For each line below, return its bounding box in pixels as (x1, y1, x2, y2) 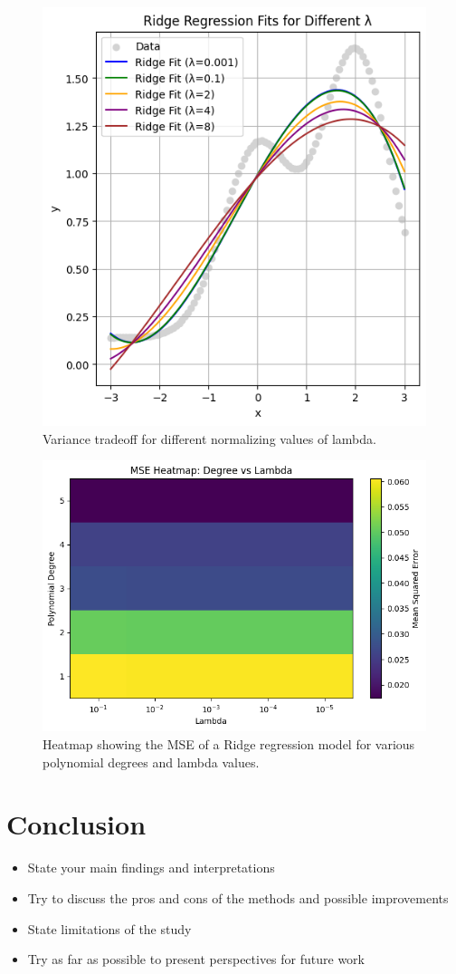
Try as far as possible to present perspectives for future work (27, 950, 365, 969)
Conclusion (6, 805, 147, 843)
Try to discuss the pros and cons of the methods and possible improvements (27, 888, 449, 907)
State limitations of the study (27, 919, 192, 938)
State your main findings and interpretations (27, 858, 275, 877)
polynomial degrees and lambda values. (43, 752, 260, 771)
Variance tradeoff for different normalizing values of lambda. (43, 429, 376, 448)
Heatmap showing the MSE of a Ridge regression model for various (43, 735, 415, 754)
